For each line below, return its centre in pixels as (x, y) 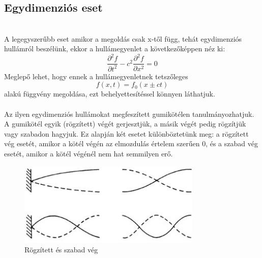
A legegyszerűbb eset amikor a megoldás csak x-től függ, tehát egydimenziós (123, 38)
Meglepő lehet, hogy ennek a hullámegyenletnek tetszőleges (96, 76)
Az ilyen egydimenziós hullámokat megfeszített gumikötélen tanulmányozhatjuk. (129, 114)
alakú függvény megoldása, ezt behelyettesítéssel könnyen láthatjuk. (110, 94)
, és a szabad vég (232, 143)
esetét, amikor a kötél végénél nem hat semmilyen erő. (89, 154)
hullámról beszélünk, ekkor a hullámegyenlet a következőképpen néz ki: (115, 49)
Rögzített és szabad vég (61, 250)
